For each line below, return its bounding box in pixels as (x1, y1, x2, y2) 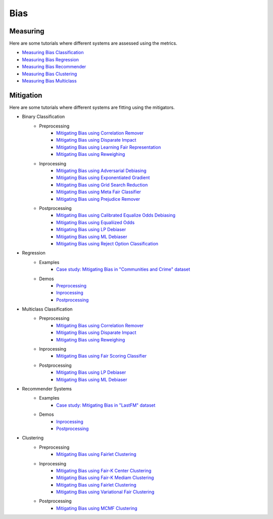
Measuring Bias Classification (22, 50, 84, 56)
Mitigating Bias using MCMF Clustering (56, 505, 138, 511)
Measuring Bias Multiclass (22, 78, 77, 84)
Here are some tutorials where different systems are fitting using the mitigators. (9, 104, 175, 110)
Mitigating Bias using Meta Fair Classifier (56, 189, 142, 195)
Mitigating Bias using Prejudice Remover (56, 196, 141, 202)
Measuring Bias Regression (22, 56, 79, 63)
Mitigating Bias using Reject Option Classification (56, 240, 159, 246)
